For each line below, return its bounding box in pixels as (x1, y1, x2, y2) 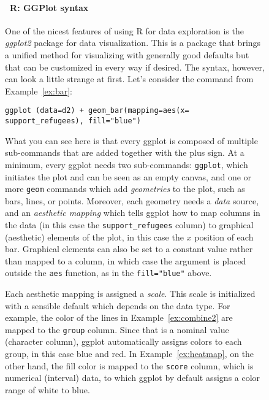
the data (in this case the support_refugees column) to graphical (5, 218, 254, 231)
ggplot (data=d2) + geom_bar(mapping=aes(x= (5, 106, 189, 115)
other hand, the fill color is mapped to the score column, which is (5, 359, 254, 372)
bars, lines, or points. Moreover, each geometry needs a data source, (5, 194, 259, 207)
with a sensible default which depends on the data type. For (5, 299, 230, 312)
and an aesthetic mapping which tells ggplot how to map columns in (5, 206, 260, 219)
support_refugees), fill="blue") (5, 117, 141, 126)
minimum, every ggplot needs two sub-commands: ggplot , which (5, 158, 248, 171)
